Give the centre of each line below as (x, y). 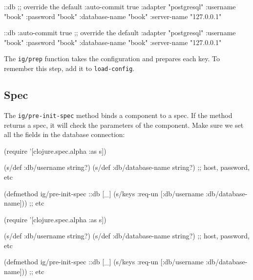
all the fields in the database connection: (64, 134)
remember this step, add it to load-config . (69, 68)
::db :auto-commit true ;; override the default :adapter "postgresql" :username (120, 33)
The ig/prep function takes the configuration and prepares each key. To (112, 58)
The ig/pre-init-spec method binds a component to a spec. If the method (118, 115)
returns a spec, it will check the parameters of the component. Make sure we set (124, 125)
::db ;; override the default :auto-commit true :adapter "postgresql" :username (120, 6)
